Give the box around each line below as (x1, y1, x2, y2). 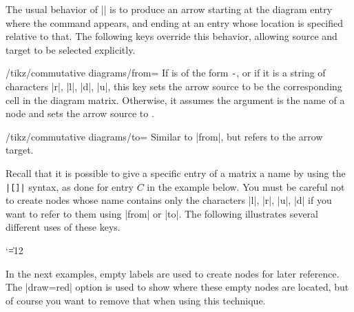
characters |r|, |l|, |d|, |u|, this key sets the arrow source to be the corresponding (6, 79, 342, 94)
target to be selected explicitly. (6, 42, 136, 56)
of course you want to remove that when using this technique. (6, 293, 266, 307)
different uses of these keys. (6, 220, 121, 234)
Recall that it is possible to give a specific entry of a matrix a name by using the (6, 166, 346, 180)
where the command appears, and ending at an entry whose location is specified (6, 15, 344, 30)
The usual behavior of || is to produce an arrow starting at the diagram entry (6, 2, 333, 16)
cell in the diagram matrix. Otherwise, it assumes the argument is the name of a (6, 92, 345, 107)
